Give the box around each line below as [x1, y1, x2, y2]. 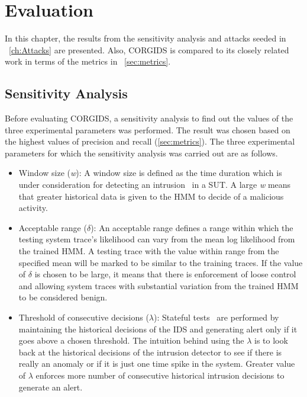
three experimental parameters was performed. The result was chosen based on [5, 123, 290, 136]
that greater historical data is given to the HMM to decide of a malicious [18, 190, 284, 202]
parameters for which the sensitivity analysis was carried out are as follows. [5, 146, 278, 159]
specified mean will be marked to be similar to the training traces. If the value [18, 256, 303, 268]
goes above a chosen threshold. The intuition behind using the [18, 334, 244, 347]
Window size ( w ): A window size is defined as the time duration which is [18, 167, 282, 179]
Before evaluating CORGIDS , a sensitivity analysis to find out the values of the [5, 112, 293, 124]
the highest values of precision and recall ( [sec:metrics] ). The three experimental [5, 135, 295, 148]
